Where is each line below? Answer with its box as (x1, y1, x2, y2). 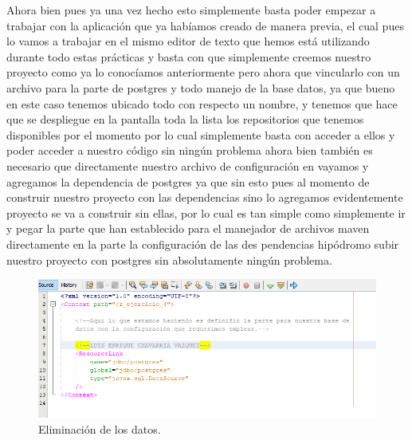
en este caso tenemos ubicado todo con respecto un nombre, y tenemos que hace (6, 95, 398, 112)
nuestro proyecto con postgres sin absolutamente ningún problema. (6, 251, 332, 268)
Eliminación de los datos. (38, 420, 161, 437)
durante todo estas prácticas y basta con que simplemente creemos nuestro (6, 48, 371, 65)
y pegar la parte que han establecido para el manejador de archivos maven (6, 220, 370, 237)
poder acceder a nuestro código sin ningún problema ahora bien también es (6, 142, 373, 159)
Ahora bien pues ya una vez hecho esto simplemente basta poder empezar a (6, 2, 376, 18)
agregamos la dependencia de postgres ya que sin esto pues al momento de (6, 173, 370, 190)
